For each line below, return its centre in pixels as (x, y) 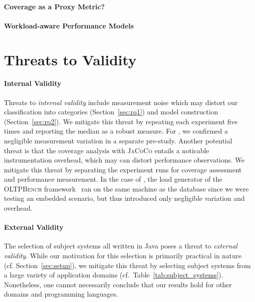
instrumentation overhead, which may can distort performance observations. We (124, 160)
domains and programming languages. (61, 294)
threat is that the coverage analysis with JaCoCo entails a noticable (107, 150)
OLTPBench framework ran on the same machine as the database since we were (127, 188)
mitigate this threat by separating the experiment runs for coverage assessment (123, 169)
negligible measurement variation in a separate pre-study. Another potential (118, 140)
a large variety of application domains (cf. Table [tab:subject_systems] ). (114, 275)
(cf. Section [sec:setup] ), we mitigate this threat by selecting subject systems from (127, 265)
